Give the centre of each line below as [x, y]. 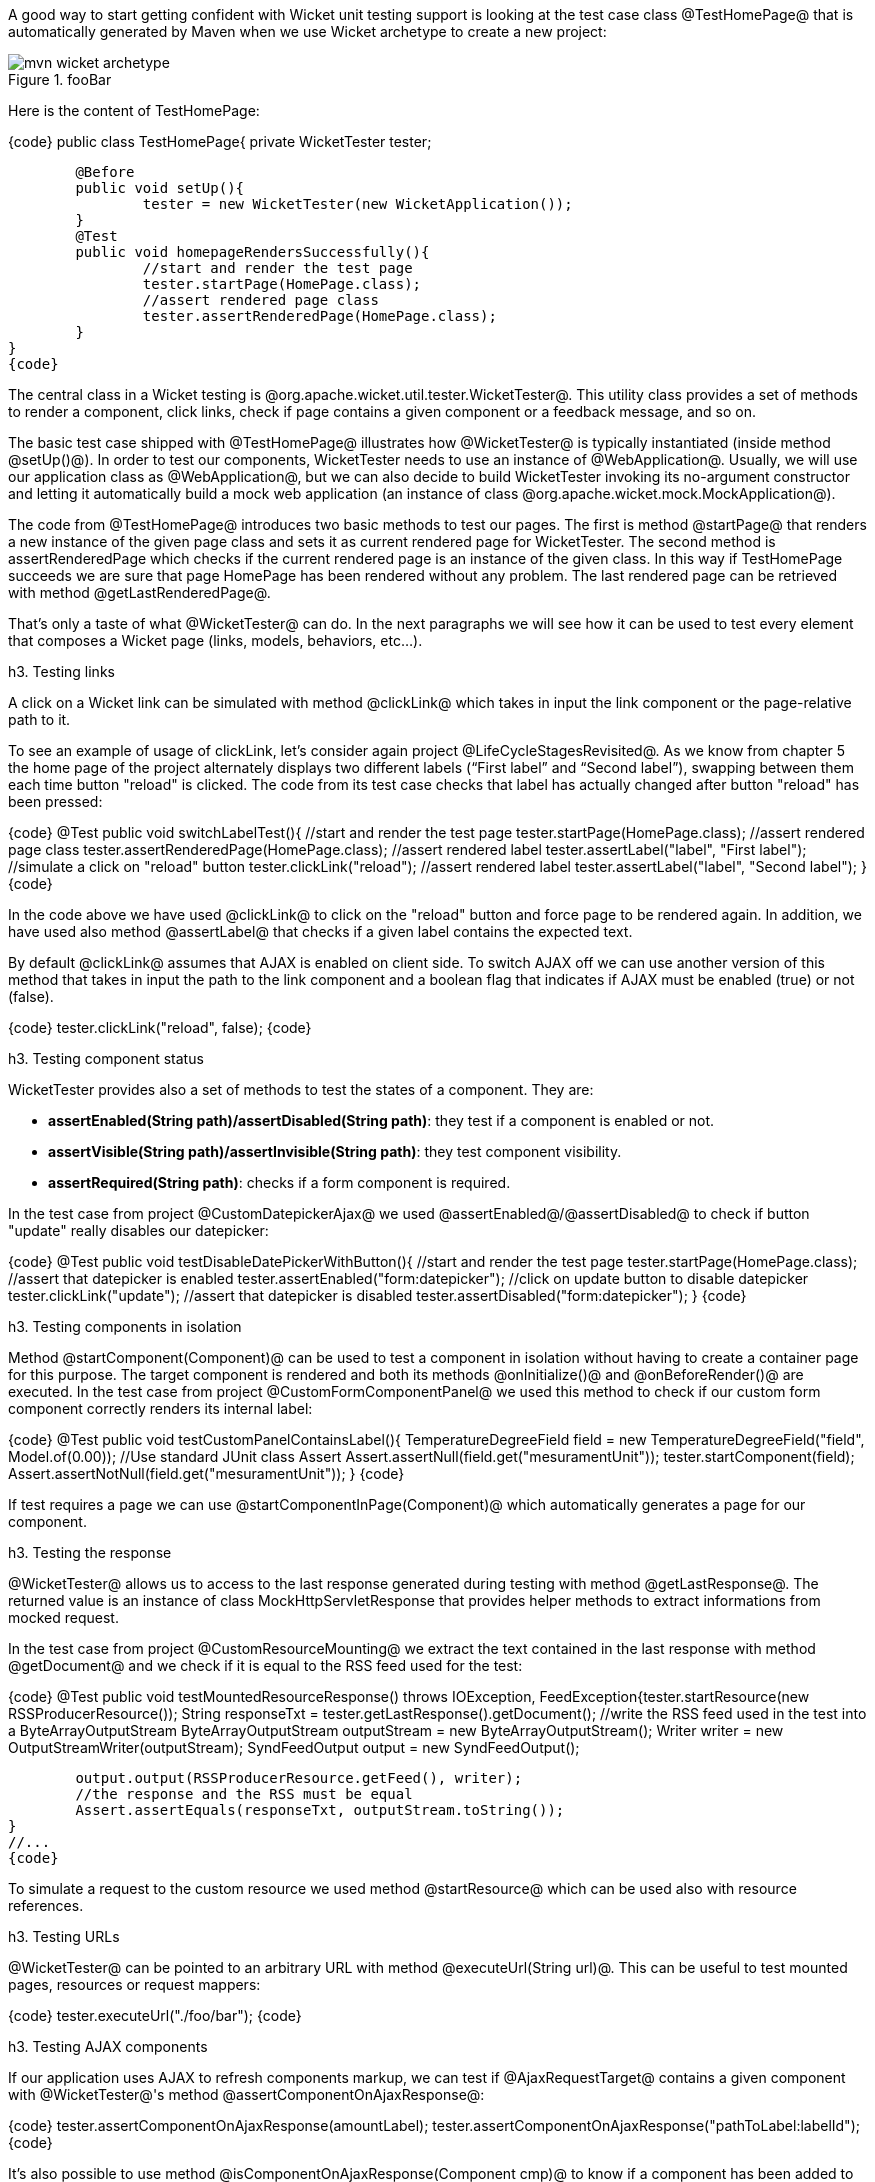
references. [46, 1905]
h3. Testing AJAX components [108, 2046]
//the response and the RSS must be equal [244, 1794]
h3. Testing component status [106, 1058]
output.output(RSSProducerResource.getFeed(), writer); [299, 1778]
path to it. [39, 719]
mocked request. [63, 1617]
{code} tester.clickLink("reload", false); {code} [160, 1027]
